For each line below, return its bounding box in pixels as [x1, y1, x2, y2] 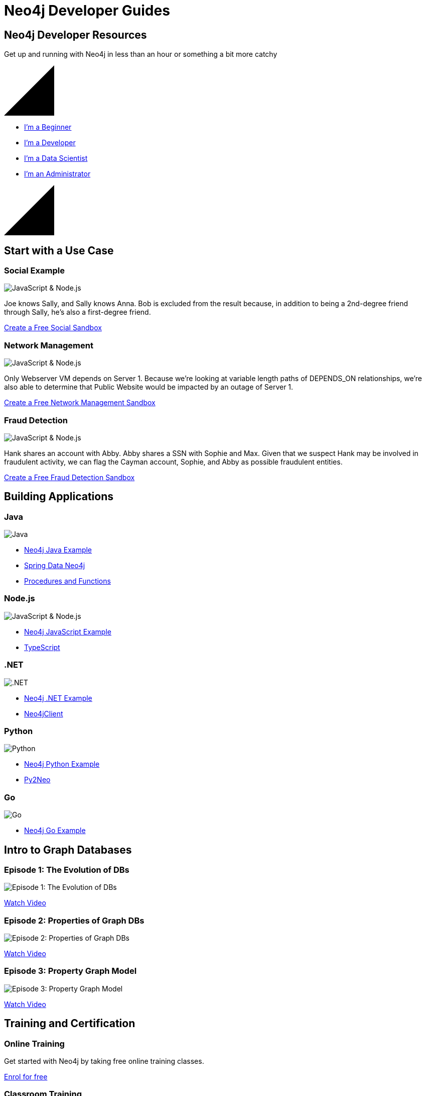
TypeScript [24, 643, 60, 652]
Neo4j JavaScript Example [24, 627, 111, 636]
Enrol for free [4, 1072, 48, 1081]
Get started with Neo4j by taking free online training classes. [4, 1057, 204, 1066]
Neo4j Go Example [24, 826, 86, 835]
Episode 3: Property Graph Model [4, 966, 137, 976]
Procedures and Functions [24, 577, 111, 586]
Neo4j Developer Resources [4, 28, 147, 41]
